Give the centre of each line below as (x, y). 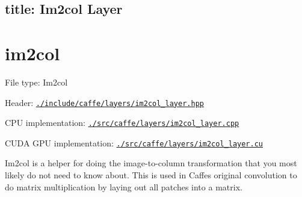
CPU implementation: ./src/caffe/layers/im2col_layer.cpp (122, 123)
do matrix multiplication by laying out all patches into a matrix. (124, 186)
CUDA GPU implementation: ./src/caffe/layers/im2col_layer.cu (134, 142)
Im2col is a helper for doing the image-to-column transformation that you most (151, 163)
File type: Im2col (36, 82)
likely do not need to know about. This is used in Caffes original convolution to (151, 175)
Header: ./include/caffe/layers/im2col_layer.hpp (104, 102)
